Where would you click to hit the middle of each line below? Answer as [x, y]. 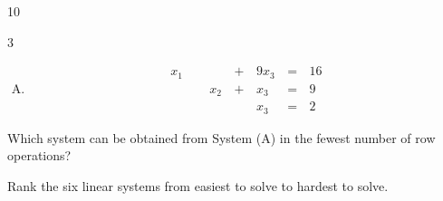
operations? [39, 155]
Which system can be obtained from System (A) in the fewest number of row [221, 137]
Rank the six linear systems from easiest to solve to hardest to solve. [198, 185]
